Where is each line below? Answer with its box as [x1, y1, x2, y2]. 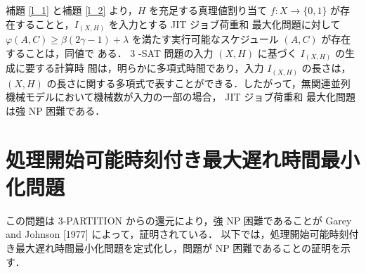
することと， [15, 16, 74, 31]
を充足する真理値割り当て [149, 3, 268, 17]
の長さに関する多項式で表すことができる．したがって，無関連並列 [46, 75, 351, 90]
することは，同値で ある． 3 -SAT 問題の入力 [6, 45, 214, 60]
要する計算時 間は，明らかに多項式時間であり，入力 [25, 61, 264, 75]
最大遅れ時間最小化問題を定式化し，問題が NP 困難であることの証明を [15, 241, 341, 255]
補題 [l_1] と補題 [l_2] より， [6, 3, 138, 17]
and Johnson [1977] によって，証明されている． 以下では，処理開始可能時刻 [6, 227, 349, 241]
